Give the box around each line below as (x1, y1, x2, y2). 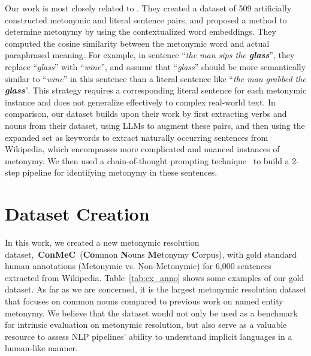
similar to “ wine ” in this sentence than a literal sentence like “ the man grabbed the (5, 72, 306, 85)
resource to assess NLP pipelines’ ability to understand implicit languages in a (5, 330, 292, 342)
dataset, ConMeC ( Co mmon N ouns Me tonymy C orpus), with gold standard (5, 248, 297, 260)
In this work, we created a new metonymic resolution (5, 236, 200, 249)
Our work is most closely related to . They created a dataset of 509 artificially (5, 2, 292, 14)
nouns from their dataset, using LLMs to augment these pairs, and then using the (5, 119, 305, 131)
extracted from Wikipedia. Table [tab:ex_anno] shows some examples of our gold (5, 271, 304, 283)
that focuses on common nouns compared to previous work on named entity (5, 295, 283, 307)
